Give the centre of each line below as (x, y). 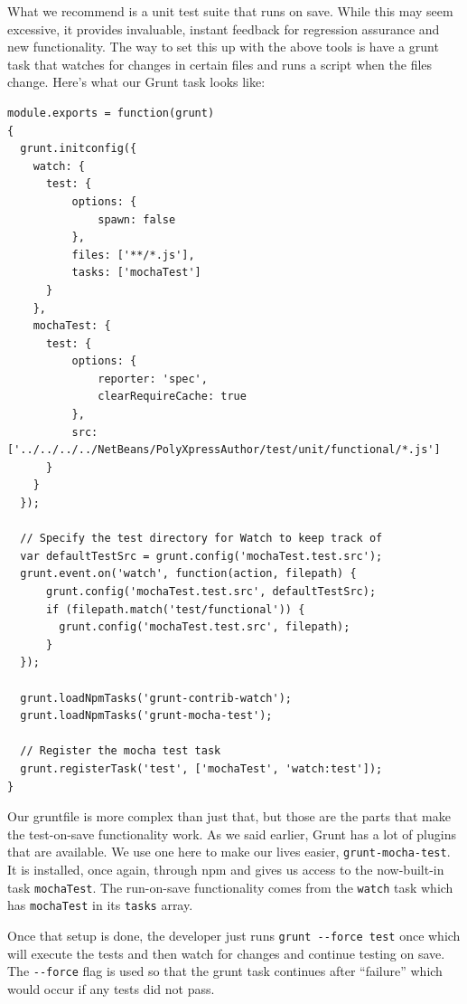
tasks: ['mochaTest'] (136, 273)
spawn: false (137, 219)
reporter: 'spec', (153, 379)
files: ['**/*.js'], (133, 255)
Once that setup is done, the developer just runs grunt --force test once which (234, 935)
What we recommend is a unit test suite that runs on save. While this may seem (230, 11)
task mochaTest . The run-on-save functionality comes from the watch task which (230, 887)
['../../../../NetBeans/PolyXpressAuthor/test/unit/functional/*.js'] (224, 450)
